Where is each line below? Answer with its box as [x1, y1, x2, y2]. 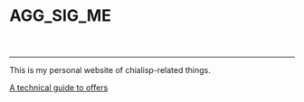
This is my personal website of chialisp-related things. [9, 65, 211, 76]
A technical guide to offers [9, 82, 109, 93]
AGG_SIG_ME [9, 5, 111, 26]
